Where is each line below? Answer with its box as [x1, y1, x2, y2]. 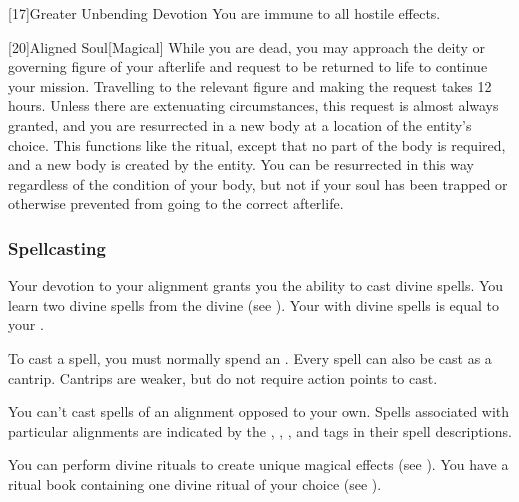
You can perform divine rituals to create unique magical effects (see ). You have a [8, 454, 509, 475]
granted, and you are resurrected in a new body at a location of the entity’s [8, 114, 472, 135]
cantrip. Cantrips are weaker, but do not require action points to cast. [8, 367, 438, 388]
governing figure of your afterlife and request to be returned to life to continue [8, 56, 488, 77]
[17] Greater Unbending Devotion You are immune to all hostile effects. [8, 3, 441, 23]
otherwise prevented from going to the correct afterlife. [8, 193, 344, 214]
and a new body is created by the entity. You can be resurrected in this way [8, 154, 474, 175]
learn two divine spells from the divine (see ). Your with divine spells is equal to [8, 294, 499, 315]
